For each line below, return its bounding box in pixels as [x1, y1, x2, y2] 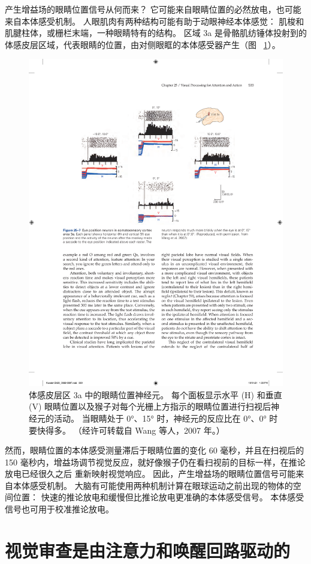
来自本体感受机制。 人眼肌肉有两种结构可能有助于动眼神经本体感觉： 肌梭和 [5, 14, 304, 27]
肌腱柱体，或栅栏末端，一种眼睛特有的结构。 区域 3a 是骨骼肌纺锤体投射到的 [5, 26, 307, 39]
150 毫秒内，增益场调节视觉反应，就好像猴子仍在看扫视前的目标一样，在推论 [5, 455, 306, 468]
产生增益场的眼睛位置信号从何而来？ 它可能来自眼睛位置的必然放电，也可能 [5, 3, 301, 15]
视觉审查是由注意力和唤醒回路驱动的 [5, 538, 291, 562]
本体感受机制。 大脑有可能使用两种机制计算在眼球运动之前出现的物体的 [13, 479, 293, 491]
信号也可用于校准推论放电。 [5, 503, 114, 515]
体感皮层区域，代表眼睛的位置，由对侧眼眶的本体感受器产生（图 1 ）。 [5, 38, 280, 50]
